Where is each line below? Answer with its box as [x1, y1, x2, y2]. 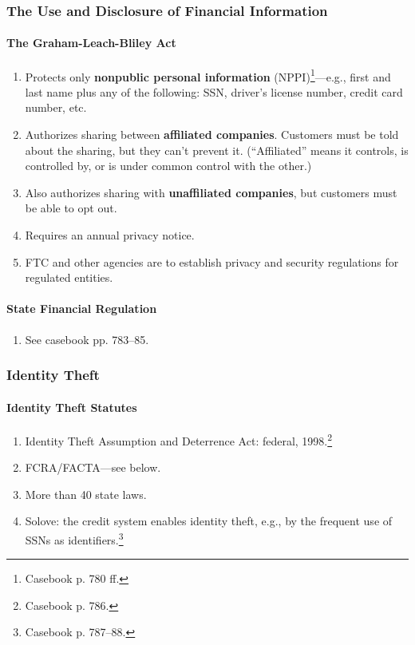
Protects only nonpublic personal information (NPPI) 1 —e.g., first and [25, 65, 391, 85]
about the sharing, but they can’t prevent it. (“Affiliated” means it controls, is [25, 141, 409, 158]
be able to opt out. [25, 200, 117, 216]
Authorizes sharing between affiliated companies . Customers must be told [25, 126, 399, 143]
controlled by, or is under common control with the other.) [25, 157, 312, 174]
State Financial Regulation [6, 300, 157, 317]
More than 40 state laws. [25, 485, 147, 502]
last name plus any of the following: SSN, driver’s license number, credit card [25, 83, 403, 100]
